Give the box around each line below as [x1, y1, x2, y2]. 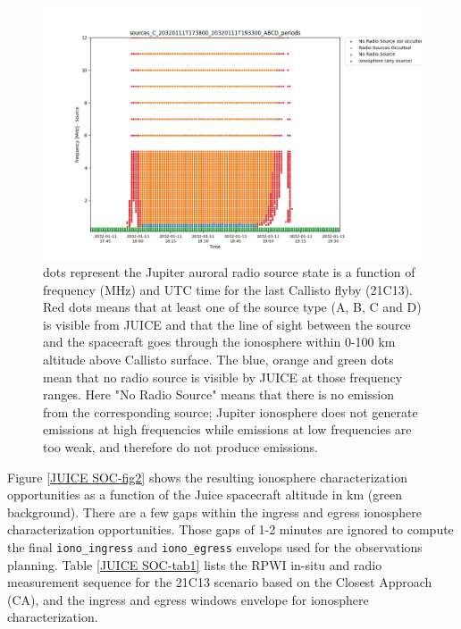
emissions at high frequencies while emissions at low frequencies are [43, 420, 412, 439]
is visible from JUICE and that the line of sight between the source [43, 314, 411, 333]
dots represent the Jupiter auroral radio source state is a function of [43, 262, 415, 281]
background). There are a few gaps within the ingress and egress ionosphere [7, 502, 422, 521]
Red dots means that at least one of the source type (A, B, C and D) [43, 298, 422, 316]
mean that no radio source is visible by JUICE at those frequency [43, 367, 403, 386]
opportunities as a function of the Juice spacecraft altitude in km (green [7, 485, 402, 504]
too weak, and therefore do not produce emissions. [43, 437, 318, 456]
